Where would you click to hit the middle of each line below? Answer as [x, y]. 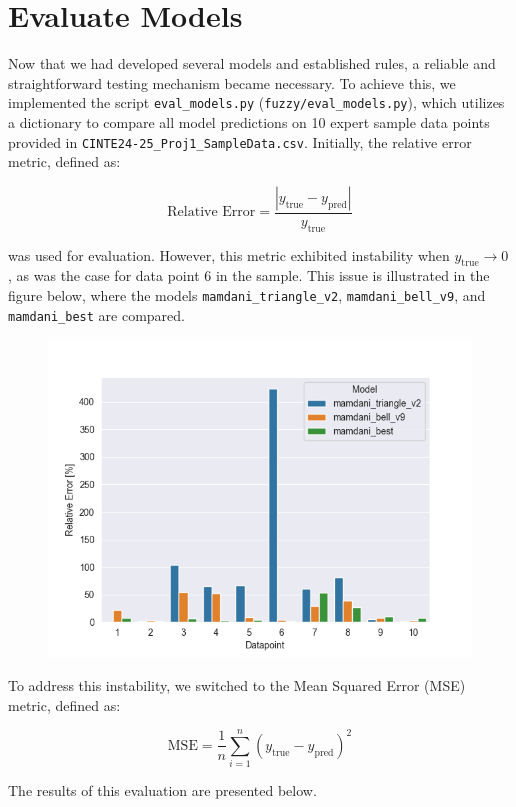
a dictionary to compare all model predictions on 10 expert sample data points [249, 121]
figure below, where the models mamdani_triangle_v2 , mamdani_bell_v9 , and [247, 295]
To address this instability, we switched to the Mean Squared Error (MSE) [237, 684]
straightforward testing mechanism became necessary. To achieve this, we [232, 82]
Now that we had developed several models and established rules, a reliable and [252, 63]
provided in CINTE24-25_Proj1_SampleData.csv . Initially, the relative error [240, 141]
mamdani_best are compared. [96, 314]
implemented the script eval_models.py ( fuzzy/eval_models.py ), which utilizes [256, 102]
